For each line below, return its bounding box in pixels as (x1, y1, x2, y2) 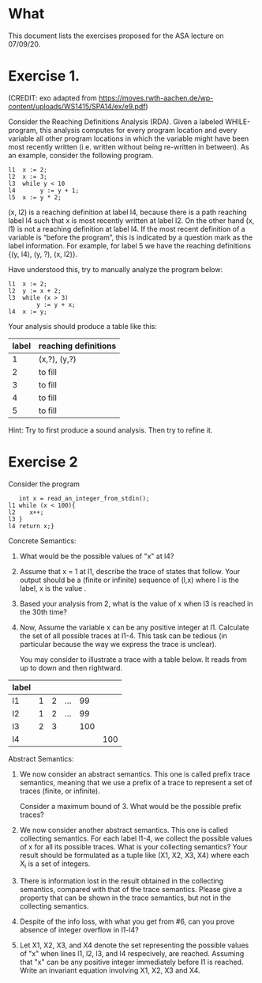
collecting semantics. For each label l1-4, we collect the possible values (19, 834, 253, 843)
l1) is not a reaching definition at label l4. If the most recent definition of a (8, 224, 246, 233)
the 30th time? (19, 607, 67, 617)
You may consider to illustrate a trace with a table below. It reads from (19, 654, 247, 664)
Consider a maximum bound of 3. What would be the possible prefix (19, 801, 242, 811)
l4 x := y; (8, 308, 47, 316)
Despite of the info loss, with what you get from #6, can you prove (19, 917, 235, 926)
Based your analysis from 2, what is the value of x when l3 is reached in (19, 599, 254, 608)
